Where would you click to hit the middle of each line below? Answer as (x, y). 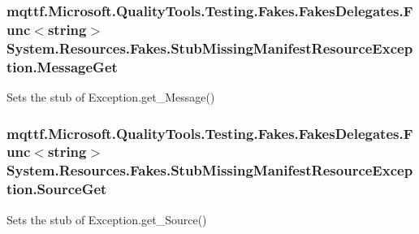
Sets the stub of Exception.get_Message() (111, 96)
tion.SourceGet (57, 189)
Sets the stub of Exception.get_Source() (107, 219)
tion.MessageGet (62, 66)
